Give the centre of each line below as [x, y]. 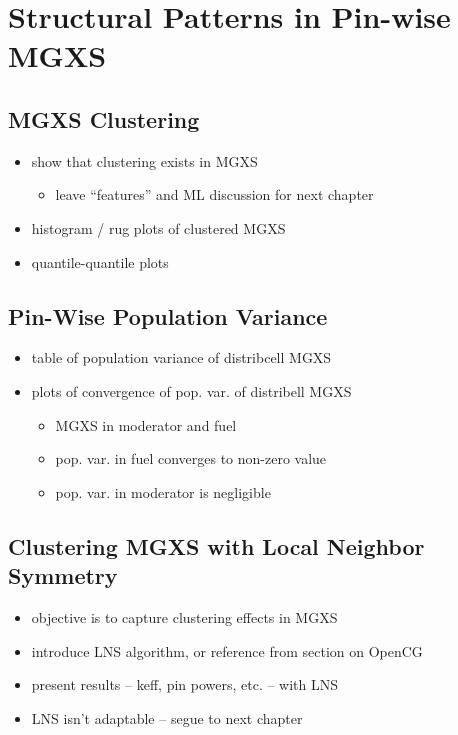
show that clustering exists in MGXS [144, 160]
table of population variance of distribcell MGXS [181, 357]
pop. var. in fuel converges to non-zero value [191, 458]
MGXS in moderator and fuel [146, 424]
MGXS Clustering [104, 118]
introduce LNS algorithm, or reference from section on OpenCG [227, 650]
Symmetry [63, 575]
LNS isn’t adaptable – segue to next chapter [167, 717]
